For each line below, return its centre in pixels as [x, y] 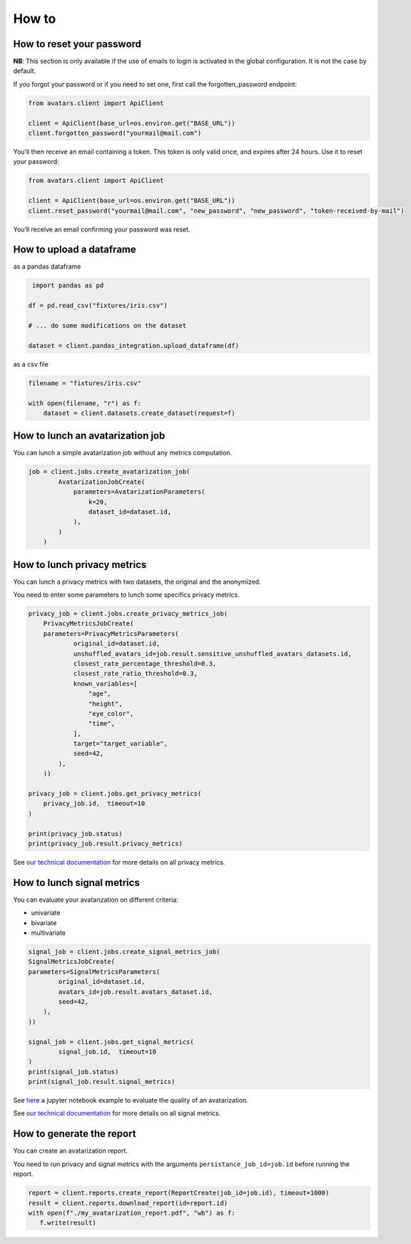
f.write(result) [68, 1223]
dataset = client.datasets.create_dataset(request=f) [139, 413]
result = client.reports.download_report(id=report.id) [128, 1203]
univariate [46, 913]
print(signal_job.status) [73, 1071]
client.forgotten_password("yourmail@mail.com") [115, 133]
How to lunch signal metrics [77, 882]
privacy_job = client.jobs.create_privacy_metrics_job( [128, 613]
